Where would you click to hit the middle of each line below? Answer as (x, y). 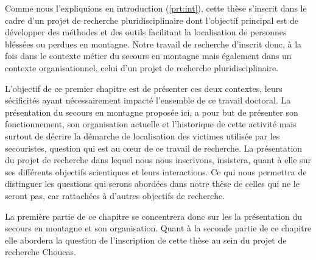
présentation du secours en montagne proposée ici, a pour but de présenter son (152, 112)
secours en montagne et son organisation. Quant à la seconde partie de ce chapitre (158, 228)
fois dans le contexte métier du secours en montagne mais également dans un (148, 56)
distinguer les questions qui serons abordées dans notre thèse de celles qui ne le (152, 184)
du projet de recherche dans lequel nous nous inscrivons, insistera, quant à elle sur (158, 160)
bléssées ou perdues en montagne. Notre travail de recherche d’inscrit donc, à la (153, 44)
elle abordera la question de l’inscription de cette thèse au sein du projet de (146, 240)
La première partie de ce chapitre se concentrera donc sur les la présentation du (154, 216)
